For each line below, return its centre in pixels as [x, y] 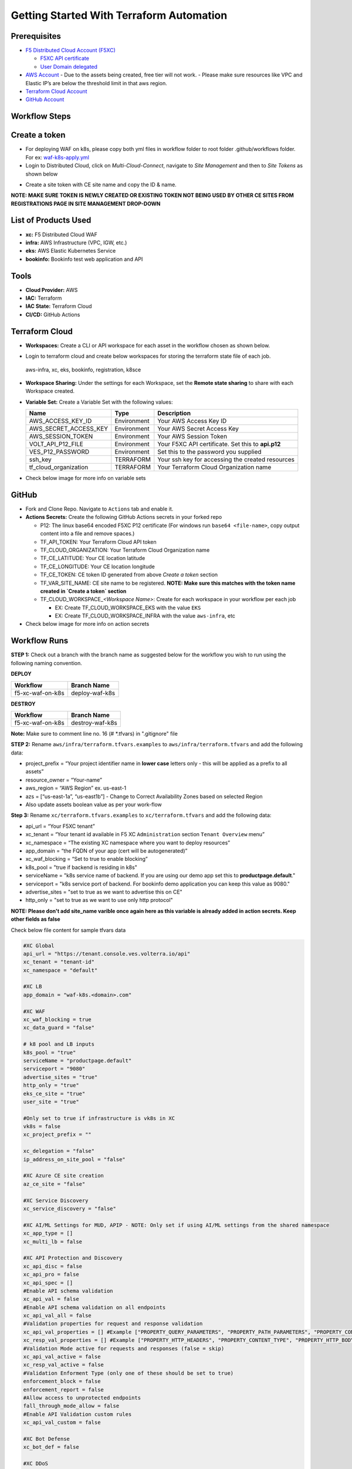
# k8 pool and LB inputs [59, 1044]
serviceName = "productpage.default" [77, 1060]
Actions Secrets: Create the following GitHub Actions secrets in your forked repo [124, 517]
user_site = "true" [51, 1101]
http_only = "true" [51, 1085]
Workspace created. [50, 391]
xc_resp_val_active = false [63, 1365]
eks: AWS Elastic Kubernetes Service [71, 251]
